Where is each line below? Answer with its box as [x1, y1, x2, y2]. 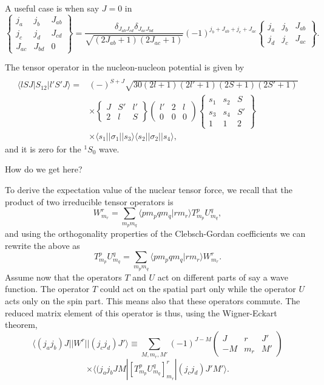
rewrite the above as [5, 239, 80, 251]
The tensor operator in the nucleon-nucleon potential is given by [5, 61, 245, 73]
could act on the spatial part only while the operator [100, 282, 296, 295]
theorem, [5, 318, 38, 331]
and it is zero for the [5, 142, 81, 155]
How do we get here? [5, 163, 83, 175]
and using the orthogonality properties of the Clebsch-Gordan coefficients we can [5, 227, 306, 239]
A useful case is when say [5, 2, 100, 14]
